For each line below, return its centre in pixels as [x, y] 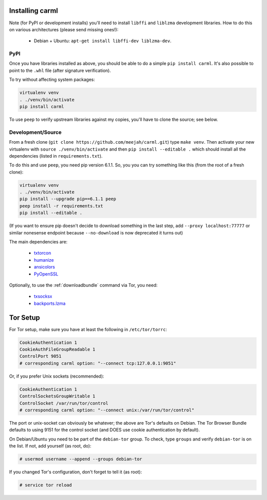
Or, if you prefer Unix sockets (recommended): [57, 376]
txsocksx [43, 296]
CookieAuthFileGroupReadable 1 [58, 349]
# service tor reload [46, 485]
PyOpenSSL [46, 274]
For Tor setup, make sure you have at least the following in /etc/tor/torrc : [88, 329]
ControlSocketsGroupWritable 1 [58, 396]
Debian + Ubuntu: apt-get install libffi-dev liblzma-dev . [103, 41]
